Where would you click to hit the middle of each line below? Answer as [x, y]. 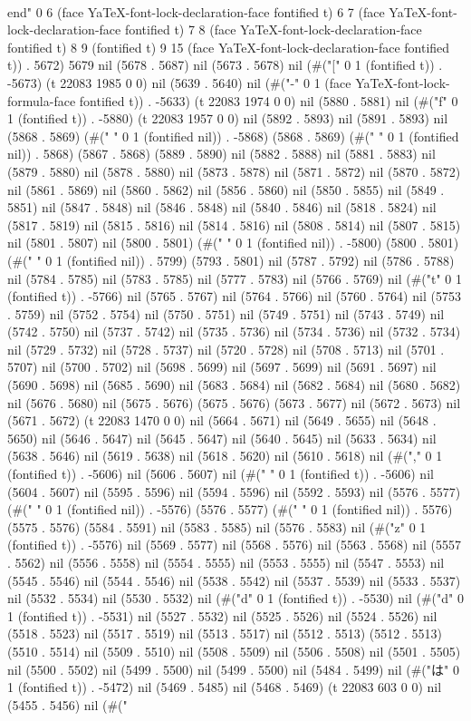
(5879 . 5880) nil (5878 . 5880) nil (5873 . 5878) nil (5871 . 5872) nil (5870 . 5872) [234, 171]
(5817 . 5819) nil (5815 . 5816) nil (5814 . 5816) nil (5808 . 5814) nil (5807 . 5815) [234, 224]
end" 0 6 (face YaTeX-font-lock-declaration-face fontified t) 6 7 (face [196, 11]
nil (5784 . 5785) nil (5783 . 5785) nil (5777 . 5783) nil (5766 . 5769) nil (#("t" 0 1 [235, 278]
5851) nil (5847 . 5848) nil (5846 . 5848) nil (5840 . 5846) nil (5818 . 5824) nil [222, 207]
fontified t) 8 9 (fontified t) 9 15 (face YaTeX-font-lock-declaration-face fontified [229, 47]
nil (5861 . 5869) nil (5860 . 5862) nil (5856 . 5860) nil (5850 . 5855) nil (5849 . [226, 189]
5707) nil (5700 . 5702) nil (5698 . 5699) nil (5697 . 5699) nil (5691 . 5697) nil [222, 367]
